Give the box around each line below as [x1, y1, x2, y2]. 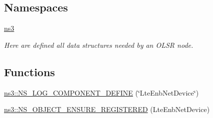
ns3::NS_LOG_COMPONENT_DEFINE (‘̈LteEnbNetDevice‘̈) [4, 87, 199, 98]
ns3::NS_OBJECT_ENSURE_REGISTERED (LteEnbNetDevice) [4, 104, 210, 115]
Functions [4, 64, 55, 79]
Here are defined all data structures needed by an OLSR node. [4, 39, 193, 50]
